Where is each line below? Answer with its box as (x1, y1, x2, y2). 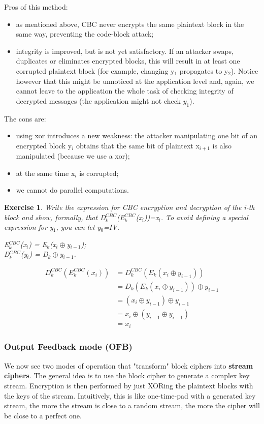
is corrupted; (79, 167, 119, 178)
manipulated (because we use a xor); (16, 150, 130, 161)
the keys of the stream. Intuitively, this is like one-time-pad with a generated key (4, 390, 256, 401)
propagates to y (179, 65, 228, 76)
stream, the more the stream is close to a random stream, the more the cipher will (4, 400, 260, 411)
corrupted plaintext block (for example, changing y (16, 65, 175, 76)
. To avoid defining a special (160, 211, 248, 222)
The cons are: (4, 113, 46, 124)
